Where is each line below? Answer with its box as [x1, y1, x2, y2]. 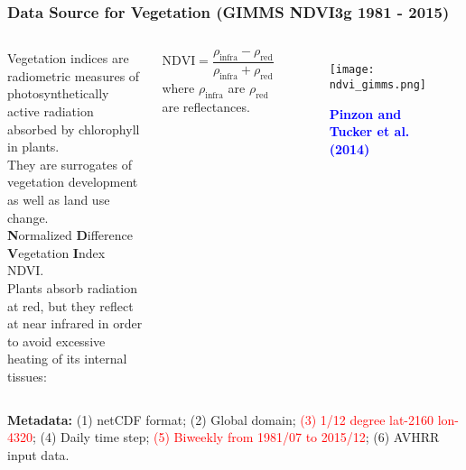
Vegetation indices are [7, 49, 129, 68]
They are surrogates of [7, 154, 132, 173]
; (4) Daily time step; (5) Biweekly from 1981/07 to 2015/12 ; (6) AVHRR [33, 428, 440, 447]
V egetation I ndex [7, 243, 106, 262]
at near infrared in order [7, 314, 143, 333]
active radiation [7, 102, 94, 120]
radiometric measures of [7, 66, 140, 85]
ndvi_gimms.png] [329, 78, 427, 91]
